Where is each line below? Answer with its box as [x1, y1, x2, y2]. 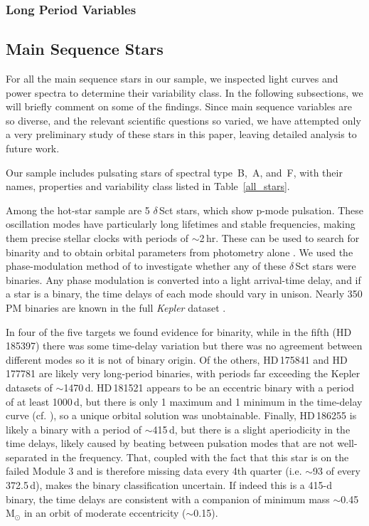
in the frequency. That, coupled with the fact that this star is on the [50, 449, 349, 464]
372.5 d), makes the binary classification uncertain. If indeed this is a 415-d [6, 478, 332, 493]
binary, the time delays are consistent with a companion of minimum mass [6, 491, 330, 506]
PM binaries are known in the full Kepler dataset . [6, 300, 226, 315]
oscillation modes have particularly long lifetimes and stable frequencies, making [6, 216, 355, 231]
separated [6, 449, 48, 464]
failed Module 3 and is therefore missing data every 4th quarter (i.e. [6, 463, 302, 478]
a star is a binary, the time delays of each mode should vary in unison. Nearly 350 [6, 286, 363, 301]
